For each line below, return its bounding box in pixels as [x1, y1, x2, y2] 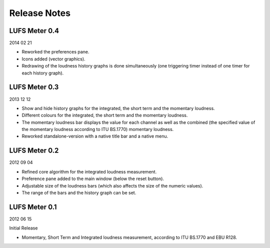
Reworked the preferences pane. [21, 49, 89, 55]
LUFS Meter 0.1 [9, 202, 57, 211]
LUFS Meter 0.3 [9, 83, 59, 91]
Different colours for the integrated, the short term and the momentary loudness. [21, 112, 188, 118]
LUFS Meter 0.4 [9, 26, 59, 35]
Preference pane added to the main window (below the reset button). [21, 175, 164, 182]
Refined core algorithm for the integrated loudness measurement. [21, 168, 157, 174]
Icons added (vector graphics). [21, 55, 85, 62]
